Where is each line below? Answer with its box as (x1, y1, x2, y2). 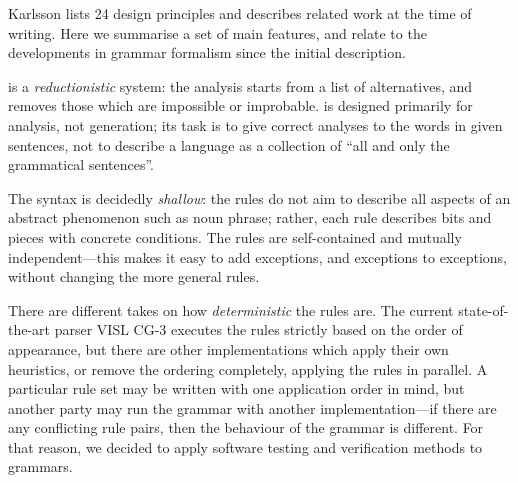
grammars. (8, 456, 73, 477)
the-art (8, 319, 51, 340)
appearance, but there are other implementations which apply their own (8, 338, 449, 359)
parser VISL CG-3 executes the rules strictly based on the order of (54, 319, 463, 340)
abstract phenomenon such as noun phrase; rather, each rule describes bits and (8, 207, 492, 228)
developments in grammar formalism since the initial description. (8, 42, 406, 63)
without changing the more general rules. (8, 266, 260, 287)
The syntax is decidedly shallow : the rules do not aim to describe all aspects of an (8, 187, 511, 208)
